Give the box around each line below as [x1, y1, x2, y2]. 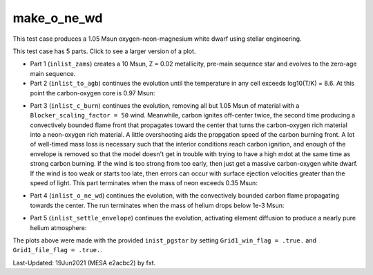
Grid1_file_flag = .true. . [12, 246, 103, 254]
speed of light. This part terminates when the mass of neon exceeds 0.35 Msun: [30, 179, 258, 187]
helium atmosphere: [30, 223, 87, 231]
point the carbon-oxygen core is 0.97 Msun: [30, 88, 155, 97]
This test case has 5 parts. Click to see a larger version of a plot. [12, 47, 196, 55]
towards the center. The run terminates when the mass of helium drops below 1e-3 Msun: [30, 201, 285, 209]
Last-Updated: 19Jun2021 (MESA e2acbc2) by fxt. [12, 258, 156, 267]
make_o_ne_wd [12, 10, 103, 26]
